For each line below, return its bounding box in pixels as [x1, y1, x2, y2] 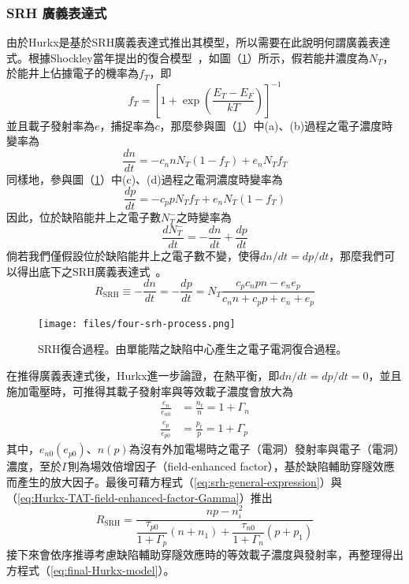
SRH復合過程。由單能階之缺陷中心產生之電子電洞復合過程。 [38, 340, 348, 357]
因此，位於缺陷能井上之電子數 [6, 209, 161, 225]
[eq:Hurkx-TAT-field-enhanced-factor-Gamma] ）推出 [17, 489, 273, 505]
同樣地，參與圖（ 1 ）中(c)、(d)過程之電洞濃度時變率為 [6, 170, 283, 187]
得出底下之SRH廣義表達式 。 [17, 262, 167, 279]
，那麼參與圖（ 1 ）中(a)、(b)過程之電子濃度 [159, 117, 382, 133]
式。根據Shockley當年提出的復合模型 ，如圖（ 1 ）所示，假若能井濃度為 [6, 49, 369, 65]
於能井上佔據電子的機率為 [6, 65, 139, 81]
